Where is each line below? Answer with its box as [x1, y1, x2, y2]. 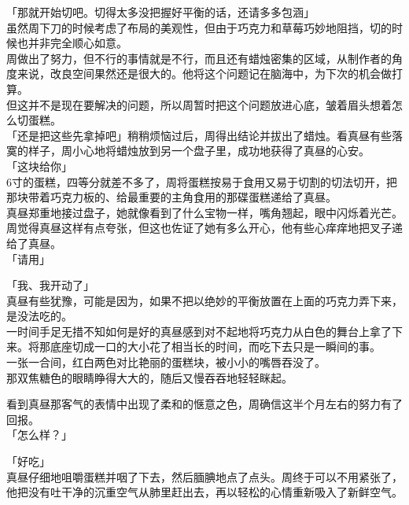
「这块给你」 [6, 157, 72, 174]
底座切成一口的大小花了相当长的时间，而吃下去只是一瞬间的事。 [50, 338, 381, 355]
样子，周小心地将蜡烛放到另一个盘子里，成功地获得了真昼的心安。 [28, 142, 370, 159]
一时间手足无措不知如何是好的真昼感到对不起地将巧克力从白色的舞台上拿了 [6, 323, 392, 339]
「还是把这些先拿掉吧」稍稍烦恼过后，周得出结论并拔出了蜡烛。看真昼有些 [6, 127, 392, 143]
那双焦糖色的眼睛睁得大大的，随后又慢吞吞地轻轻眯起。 [6, 369, 293, 385]
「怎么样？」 [6, 426, 72, 443]
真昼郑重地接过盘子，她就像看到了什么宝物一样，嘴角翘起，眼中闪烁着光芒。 [6, 204, 403, 220]
